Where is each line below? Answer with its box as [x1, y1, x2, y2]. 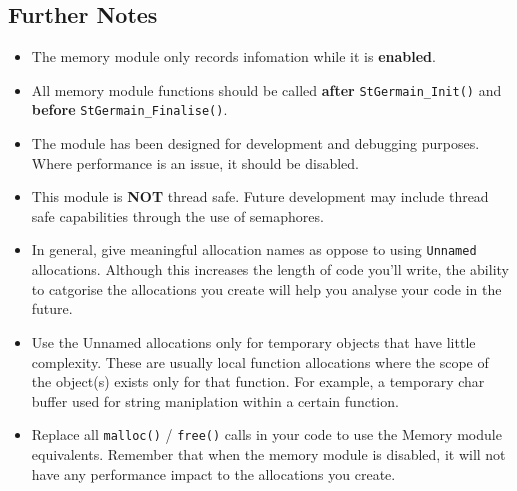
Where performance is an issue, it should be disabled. [31, 152, 359, 173]
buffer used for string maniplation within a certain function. [31, 390, 399, 411]
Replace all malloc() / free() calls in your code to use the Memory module [31, 424, 502, 445]
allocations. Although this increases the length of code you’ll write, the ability [31, 259, 509, 280]
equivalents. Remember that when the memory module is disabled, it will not [31, 443, 506, 464]
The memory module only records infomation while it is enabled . [31, 46, 436, 67]
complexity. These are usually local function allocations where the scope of [31, 351, 489, 372]
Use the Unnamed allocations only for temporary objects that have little [31, 331, 476, 352]
